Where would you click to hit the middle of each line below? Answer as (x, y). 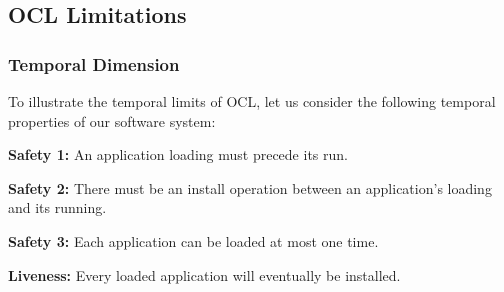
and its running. (57, 207)
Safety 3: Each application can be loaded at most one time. (193, 240)
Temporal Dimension (94, 63)
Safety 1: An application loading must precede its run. (178, 154)
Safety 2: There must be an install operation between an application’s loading (250, 187)
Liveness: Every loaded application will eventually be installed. (204, 274)
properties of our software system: (112, 120)
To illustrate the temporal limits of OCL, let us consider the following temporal (252, 101)
